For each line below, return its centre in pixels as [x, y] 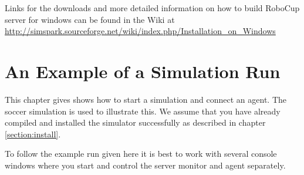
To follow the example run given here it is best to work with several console [141, 154]
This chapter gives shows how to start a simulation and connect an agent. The [146, 99]
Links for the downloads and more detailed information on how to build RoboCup [152, 8]
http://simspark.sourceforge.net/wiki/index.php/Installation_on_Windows [140, 31]
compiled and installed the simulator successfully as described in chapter [135, 122]
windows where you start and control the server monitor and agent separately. [145, 165]
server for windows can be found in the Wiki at [90, 19]
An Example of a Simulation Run [143, 71]
